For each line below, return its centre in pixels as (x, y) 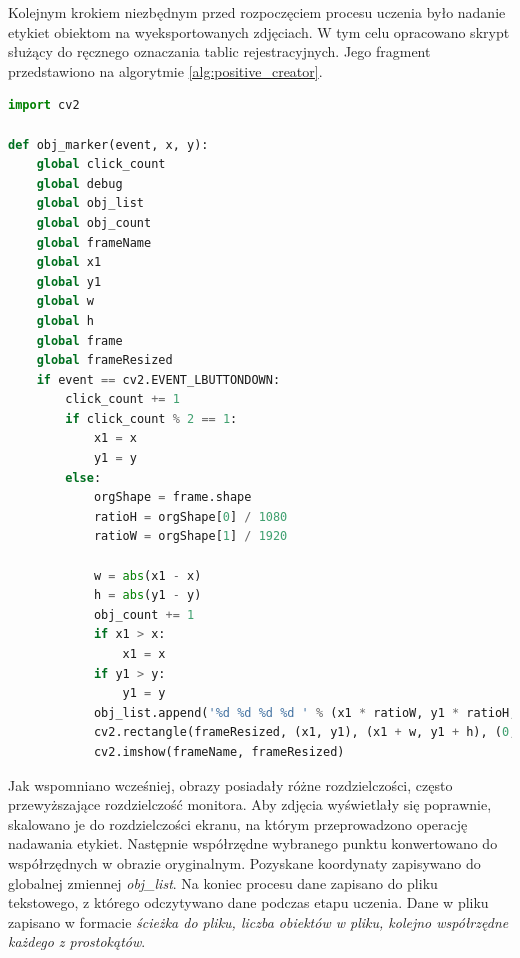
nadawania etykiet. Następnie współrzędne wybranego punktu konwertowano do (253, 843)
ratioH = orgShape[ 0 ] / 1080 (190, 516)
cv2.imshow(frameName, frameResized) (219, 751)
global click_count (101, 164)
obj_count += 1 (144, 614)
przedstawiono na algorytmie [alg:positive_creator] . (165, 70)
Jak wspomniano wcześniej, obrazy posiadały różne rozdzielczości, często (230, 784)
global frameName (94, 242)
